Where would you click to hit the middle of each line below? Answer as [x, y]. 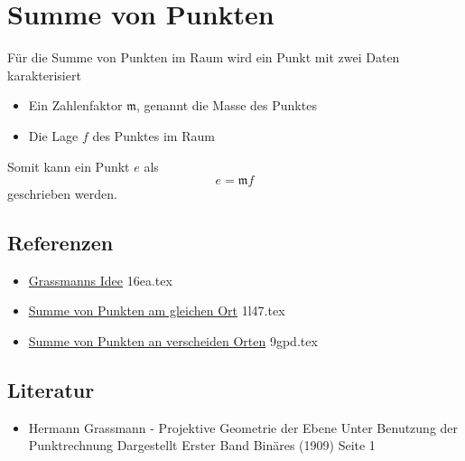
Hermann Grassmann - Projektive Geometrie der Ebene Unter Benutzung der [243, 427]
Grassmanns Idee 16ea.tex [100, 280]
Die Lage [53, 135]
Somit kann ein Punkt [69, 166]
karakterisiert [44, 75]
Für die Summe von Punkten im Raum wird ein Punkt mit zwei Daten [204, 57]
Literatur [51, 390]
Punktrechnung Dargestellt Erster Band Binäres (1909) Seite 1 [202, 445]
